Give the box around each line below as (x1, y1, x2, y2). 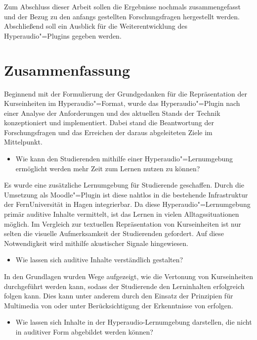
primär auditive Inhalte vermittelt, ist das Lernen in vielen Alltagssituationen (4, 209, 239, 219)
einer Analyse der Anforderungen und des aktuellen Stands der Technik (4, 107, 220, 118)
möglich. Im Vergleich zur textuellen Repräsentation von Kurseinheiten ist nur (4, 218, 241, 229)
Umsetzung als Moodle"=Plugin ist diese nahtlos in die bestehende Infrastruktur (4, 189, 248, 199)
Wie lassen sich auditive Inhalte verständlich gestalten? (15, 254, 183, 265)
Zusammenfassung (4, 59, 130, 80)
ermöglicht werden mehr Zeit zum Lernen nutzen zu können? (15, 163, 200, 173)
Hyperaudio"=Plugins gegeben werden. (4, 30, 122, 41)
